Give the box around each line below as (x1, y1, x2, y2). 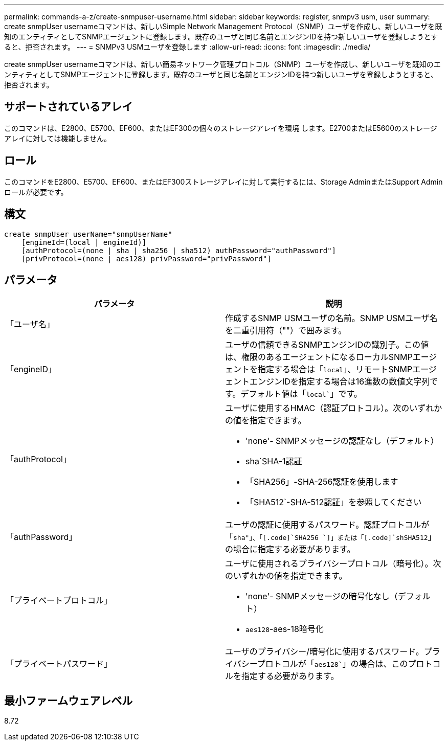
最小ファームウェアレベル (4, 694, 133, 707)
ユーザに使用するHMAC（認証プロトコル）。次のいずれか (225, 403, 442, 414)
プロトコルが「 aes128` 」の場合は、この (257, 659, 408, 669)
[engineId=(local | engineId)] (21, 238, 147, 246)
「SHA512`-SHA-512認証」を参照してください (245, 497, 422, 508)
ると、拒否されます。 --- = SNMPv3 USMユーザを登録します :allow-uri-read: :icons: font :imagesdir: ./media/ (4, 42, 371, 51)
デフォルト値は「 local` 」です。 (240, 389, 362, 399)
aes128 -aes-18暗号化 (245, 624, 324, 635)
